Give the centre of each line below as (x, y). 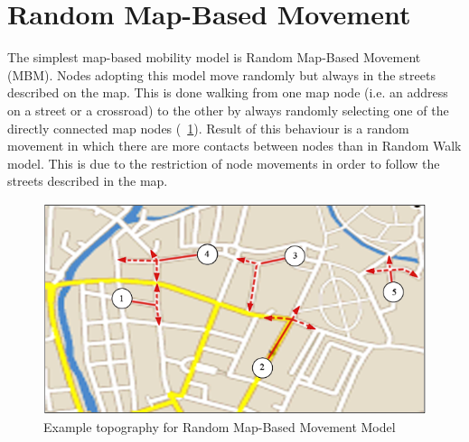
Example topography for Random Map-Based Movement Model (220, 427)
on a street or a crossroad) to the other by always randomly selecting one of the (228, 110)
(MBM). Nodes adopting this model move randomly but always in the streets (221, 74)
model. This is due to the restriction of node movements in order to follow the (224, 163)
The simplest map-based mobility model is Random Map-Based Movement (214, 57)
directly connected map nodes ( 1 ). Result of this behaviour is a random (208, 128)
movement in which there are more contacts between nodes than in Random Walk (234, 146)
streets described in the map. (88, 181)
